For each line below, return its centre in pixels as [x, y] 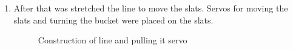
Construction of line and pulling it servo [113, 40]
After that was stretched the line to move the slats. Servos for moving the [151, 8]
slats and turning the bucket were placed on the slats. [113, 20]
